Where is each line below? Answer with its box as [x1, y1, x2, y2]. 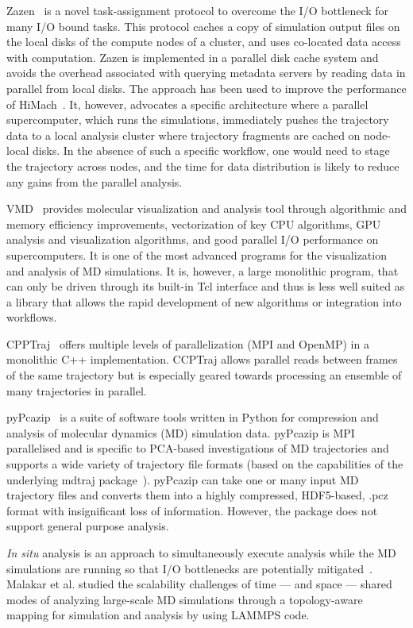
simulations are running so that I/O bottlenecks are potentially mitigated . [6, 560, 372, 576]
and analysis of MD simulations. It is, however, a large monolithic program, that [6, 262, 399, 279]
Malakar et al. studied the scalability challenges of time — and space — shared [6, 576, 392, 592]
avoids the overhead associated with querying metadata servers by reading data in [6, 64, 406, 81]
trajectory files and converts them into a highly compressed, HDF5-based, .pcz [6, 487, 388, 503]
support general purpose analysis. [6, 518, 169, 534]
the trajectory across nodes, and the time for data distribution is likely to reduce [6, 157, 399, 174]
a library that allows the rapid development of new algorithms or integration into [6, 293, 402, 310]
